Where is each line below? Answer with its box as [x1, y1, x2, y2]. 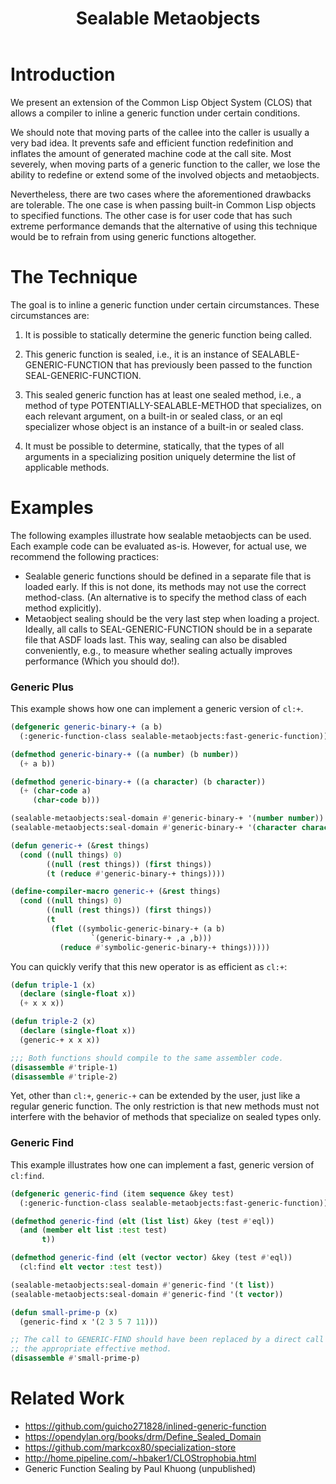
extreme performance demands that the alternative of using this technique [10, 220, 318, 232]
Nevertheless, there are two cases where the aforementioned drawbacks [10, 188, 312, 200]
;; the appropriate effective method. [10, 1344, 172, 1354]
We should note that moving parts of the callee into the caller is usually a [10, 126, 310, 138]
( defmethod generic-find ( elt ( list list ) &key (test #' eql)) [10, 1216, 275, 1226]
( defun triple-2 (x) [10, 1017, 97, 1027]
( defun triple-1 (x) [10, 980, 97, 990]
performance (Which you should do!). [24, 655, 180, 667]
